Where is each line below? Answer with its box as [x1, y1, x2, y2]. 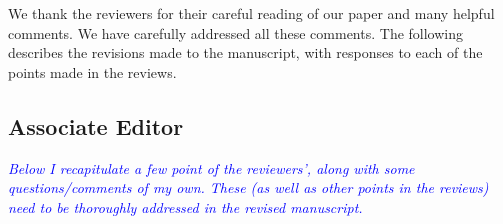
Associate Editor [8, 110, 184, 141]
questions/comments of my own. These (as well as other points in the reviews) [8, 177, 489, 198]
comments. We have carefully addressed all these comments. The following [8, 22, 464, 43]
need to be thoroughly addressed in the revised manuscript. [8, 196, 363, 217]
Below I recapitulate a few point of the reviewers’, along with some [8, 157, 415, 178]
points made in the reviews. [8, 61, 177, 82]
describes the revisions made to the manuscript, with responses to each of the [8, 42, 483, 63]
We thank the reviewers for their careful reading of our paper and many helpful [8, 3, 495, 23]
